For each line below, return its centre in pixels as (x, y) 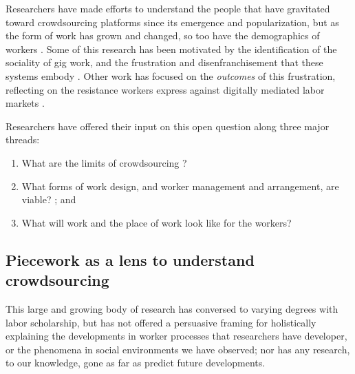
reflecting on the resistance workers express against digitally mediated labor (165, 89)
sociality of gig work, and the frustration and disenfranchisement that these (164, 62)
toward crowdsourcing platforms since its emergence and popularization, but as (172, 22)
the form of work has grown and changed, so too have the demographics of (163, 35)
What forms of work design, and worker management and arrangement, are (180, 186)
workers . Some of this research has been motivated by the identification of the (171, 49)
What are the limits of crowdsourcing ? (104, 162)
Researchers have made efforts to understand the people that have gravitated (168, 8)
